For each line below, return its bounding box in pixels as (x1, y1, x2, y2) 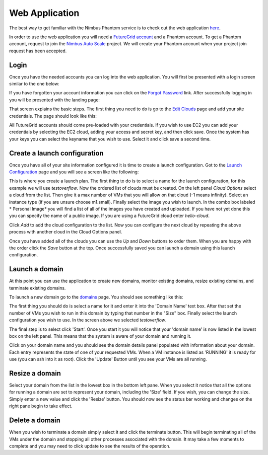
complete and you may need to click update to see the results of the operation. (9, 443, 171, 449)
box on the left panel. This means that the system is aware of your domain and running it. (9, 333, 192, 339)
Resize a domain (9, 369, 61, 378)
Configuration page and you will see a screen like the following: (9, 169, 139, 175)
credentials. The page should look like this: (9, 113, 97, 119)
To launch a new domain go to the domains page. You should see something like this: (9, 294, 184, 300)
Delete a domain (9, 416, 61, 425)
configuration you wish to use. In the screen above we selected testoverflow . (9, 317, 167, 323)
